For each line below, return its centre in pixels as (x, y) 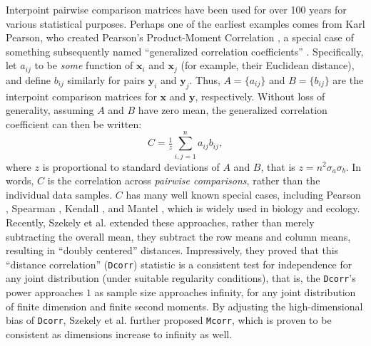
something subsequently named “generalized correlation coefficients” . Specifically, (185, 51)
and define (29, 79)
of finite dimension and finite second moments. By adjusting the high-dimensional (184, 306)
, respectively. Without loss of (260, 96)
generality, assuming (50, 110)
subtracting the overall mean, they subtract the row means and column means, (178, 236)
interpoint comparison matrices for (81, 96)
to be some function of (84, 65)
